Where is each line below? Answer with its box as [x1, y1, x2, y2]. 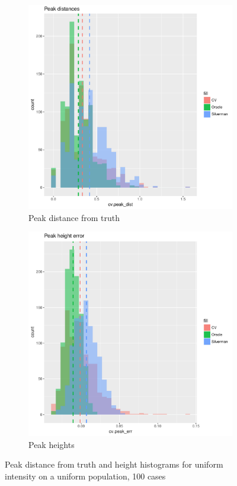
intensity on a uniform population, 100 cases [5, 469, 166, 482]
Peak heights [28, 438, 75, 450]
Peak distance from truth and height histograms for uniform [5, 458, 223, 471]
